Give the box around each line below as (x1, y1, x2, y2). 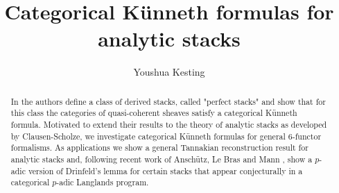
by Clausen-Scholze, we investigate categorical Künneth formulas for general (10, 130, 286, 142)
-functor (292, 130, 322, 142)
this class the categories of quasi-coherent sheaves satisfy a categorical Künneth (10, 107, 297, 119)
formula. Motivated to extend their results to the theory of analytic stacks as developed (10, 119, 327, 131)
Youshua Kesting (133, 65, 205, 79)
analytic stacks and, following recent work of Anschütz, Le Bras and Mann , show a (10, 153, 313, 165)
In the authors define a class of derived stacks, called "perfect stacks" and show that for (10, 95, 326, 107)
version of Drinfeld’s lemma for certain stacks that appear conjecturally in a (28, 165, 303, 176)
